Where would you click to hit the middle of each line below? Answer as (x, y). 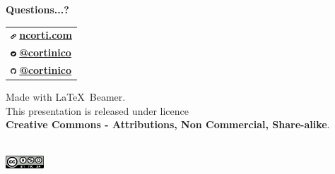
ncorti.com (46, 35)
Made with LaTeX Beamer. (66, 97)
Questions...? (37, 9)
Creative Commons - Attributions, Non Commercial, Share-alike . (168, 124)
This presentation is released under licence (98, 110)
